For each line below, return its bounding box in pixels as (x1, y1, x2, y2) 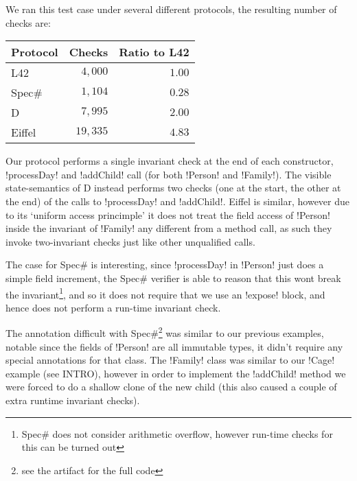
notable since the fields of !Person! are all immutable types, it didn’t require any (5, 339, 343, 353)
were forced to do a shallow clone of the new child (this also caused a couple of (5, 379, 337, 394)
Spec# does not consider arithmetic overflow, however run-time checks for (21, 426, 333, 441)
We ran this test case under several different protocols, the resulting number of (5, 2, 337, 16)
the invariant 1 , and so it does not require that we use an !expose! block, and (5, 285, 325, 301)
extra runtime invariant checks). (5, 393, 140, 407)
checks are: (5, 15, 51, 30)
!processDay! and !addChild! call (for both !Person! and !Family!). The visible (5, 167, 332, 181)
